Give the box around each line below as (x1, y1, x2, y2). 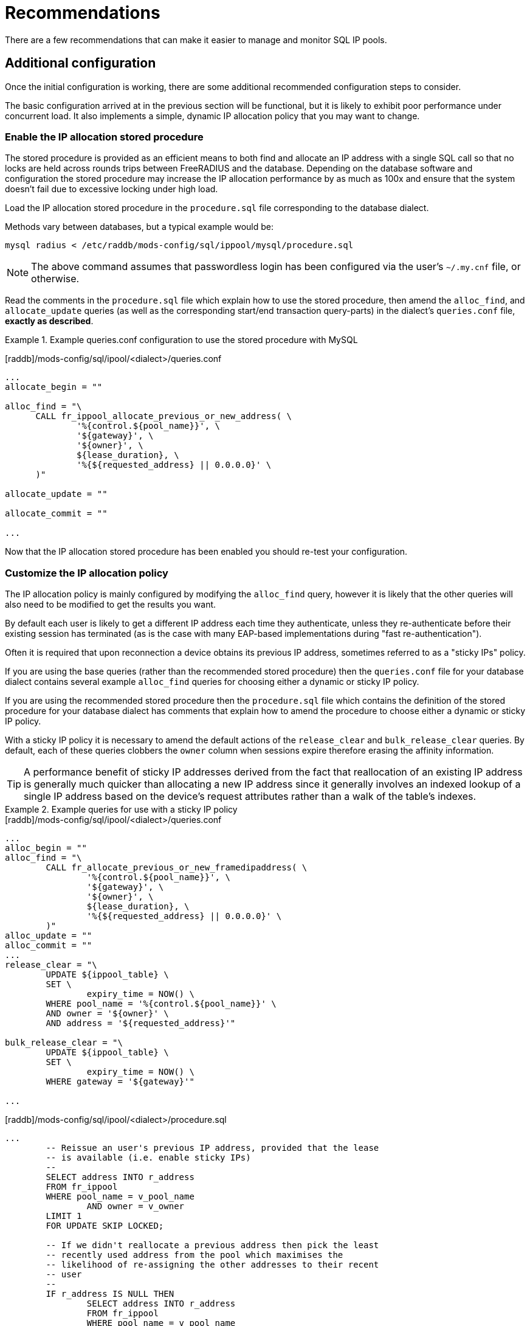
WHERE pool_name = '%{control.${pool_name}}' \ (46, 999, 277, 1009)
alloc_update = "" (5, 931, 92, 941)
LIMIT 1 (46, 1211, 82, 1221)
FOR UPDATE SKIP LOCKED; (46, 1221, 164, 1231)
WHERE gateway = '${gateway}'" (46, 1077, 194, 1087)
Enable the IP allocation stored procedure (5, 130, 204, 143)
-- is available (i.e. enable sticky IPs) (46, 1153, 251, 1163)
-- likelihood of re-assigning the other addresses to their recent (46, 1260, 379, 1270)
